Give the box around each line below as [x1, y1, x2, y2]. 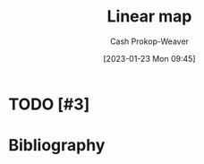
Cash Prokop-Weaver [109, 36, 190, 47]
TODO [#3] [8, 94, 90, 114]
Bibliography [8, 135, 106, 156]
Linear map [106, 6, 192, 27]
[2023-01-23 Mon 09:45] [103, 53, 196, 64]
